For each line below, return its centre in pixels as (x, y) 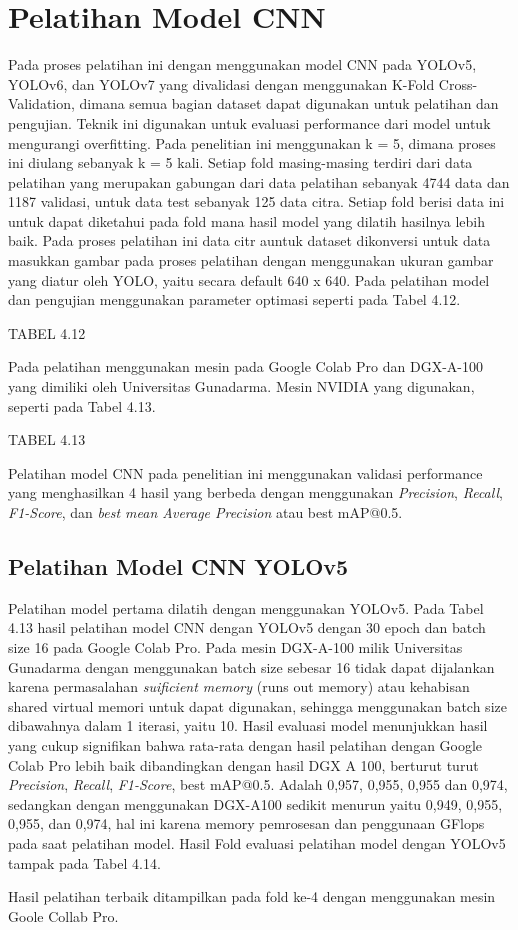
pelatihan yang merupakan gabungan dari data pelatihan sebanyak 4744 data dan (259, 181)
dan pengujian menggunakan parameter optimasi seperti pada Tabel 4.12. (234, 299)
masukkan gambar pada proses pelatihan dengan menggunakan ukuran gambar (251, 260)
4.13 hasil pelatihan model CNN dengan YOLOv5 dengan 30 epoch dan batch (247, 627)
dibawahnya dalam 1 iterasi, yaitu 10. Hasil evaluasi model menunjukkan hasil (248, 725)
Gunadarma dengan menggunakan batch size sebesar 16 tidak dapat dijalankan (251, 666)
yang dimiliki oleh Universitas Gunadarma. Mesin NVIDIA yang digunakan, (241, 386)
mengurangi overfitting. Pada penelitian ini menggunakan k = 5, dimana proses (252, 142)
